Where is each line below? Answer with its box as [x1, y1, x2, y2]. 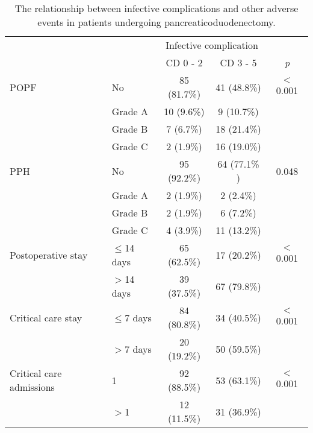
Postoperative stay [10, 247, 88, 262]
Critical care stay [10, 310, 82, 324]
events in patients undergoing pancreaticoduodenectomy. [37, 15, 276, 29]
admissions [10, 380, 55, 394]
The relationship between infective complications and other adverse [14, 1, 299, 15]
